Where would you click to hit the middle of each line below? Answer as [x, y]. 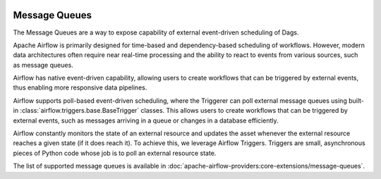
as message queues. [43, 65]
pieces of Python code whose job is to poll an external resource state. [115, 153]
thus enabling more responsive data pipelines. [80, 87]
